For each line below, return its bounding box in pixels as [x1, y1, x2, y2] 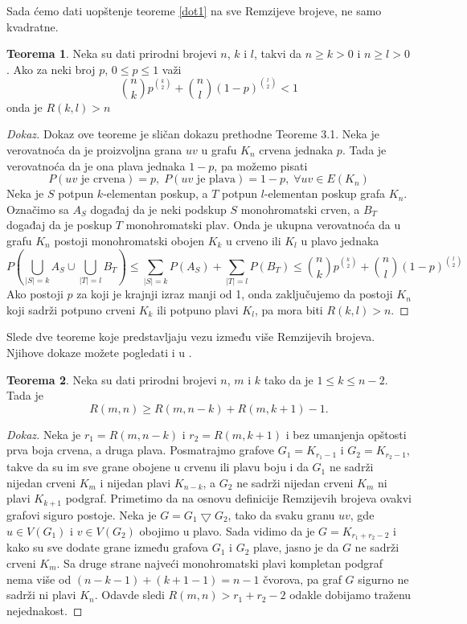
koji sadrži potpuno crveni [6, 301, 136, 318]
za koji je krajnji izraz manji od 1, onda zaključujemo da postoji [76, 285, 393, 302]
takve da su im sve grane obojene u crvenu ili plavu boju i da [6, 458, 309, 475]
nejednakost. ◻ [6, 601, 83, 618]
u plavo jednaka [301, 232, 379, 248]
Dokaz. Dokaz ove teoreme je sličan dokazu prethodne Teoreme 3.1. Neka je [6, 125, 380, 142]
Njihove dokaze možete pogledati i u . [6, 344, 192, 361]
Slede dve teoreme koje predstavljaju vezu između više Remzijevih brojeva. [6, 328, 375, 345]
